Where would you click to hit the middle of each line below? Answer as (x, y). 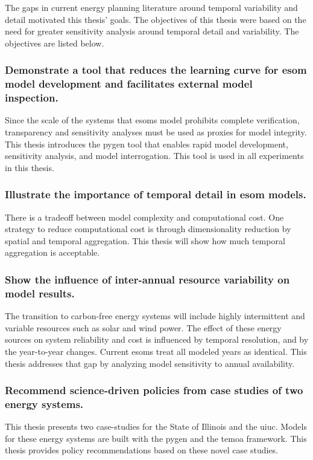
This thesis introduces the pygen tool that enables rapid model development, (147, 144)
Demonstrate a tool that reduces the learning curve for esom (156, 70)
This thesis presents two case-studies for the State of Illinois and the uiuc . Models (156, 426)
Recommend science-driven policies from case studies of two (154, 390)
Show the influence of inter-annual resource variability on (147, 279)
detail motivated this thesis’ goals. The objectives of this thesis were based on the (156, 19)
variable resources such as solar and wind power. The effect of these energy (143, 327)
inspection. (32, 98)
